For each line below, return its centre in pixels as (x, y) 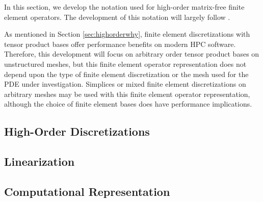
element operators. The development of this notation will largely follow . (117, 17)
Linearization (40, 161)
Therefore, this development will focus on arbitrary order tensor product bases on (132, 54)
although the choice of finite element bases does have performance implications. (128, 104)
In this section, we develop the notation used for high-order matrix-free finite (124, 7)
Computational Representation (87, 191)
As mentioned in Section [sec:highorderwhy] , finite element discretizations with (127, 34)
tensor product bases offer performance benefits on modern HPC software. (120, 44)
